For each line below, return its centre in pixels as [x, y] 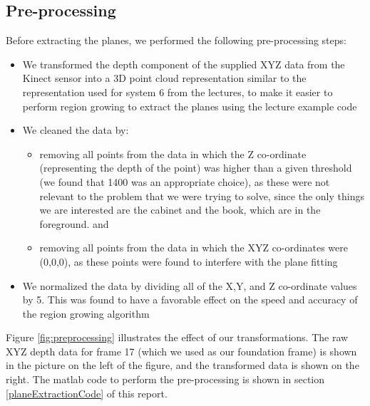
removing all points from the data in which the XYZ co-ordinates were [194, 248]
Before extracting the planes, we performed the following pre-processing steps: [176, 40]
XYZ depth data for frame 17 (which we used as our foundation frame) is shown [181, 351]
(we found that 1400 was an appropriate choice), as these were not [185, 181]
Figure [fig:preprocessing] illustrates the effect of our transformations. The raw [177, 337]
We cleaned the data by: [76, 130]
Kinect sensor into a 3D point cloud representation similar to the [164, 78]
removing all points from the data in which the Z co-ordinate [173, 153]
